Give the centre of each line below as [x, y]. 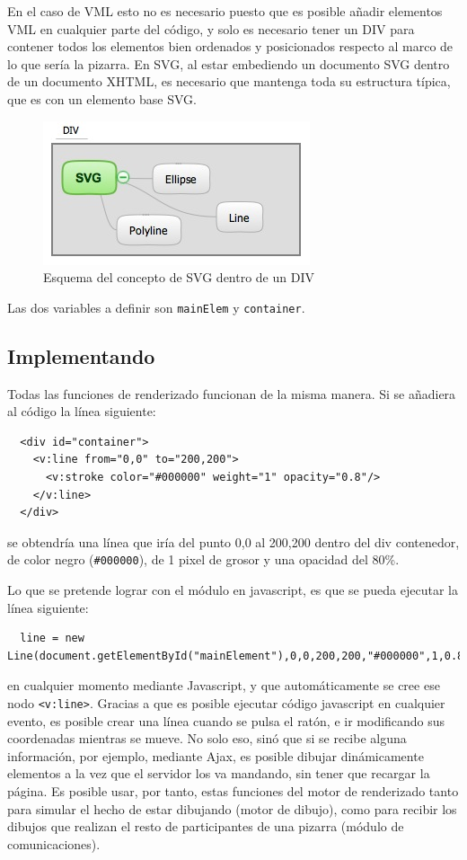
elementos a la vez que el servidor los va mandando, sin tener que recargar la [219, 773]
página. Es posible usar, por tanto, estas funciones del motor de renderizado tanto [233, 791]
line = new [52, 638]
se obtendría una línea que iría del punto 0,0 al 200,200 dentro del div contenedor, [233, 541]
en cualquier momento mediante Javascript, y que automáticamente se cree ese [224, 685]
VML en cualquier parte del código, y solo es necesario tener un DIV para [211, 28]
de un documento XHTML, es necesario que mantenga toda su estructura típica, [229, 81]
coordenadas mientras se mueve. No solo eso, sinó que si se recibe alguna [207, 738]
